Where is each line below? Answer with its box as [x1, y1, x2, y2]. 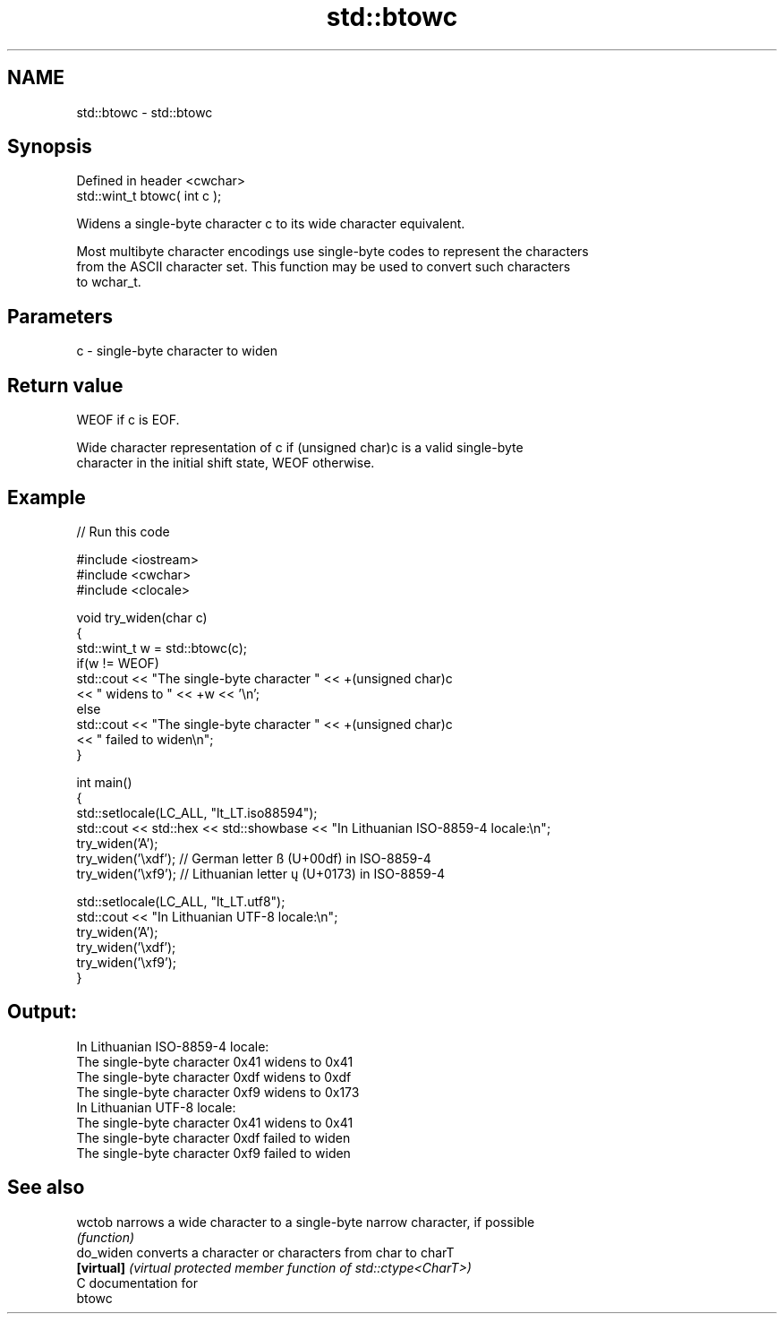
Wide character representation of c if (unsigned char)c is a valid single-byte [76, 440, 524, 456]
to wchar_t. [76, 274, 141, 290]
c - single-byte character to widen [76, 343, 277, 359]
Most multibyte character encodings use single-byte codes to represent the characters [76, 244, 589, 260]
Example [7, 485, 86, 509]
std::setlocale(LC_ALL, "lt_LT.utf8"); [76, 893, 285, 909]
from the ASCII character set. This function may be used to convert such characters [76, 259, 571, 275]
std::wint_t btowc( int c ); [76, 188, 222, 204]
